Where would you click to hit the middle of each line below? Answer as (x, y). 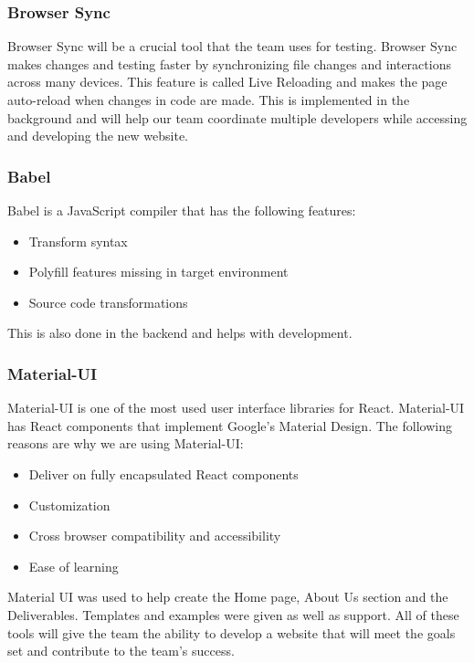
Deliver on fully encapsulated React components (163, 474)
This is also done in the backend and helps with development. (180, 333)
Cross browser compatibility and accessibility (155, 536)
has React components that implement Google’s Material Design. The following (230, 425)
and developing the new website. (98, 136)
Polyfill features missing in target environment (158, 272)
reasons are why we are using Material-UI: (126, 443)
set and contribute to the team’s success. (121, 651)
